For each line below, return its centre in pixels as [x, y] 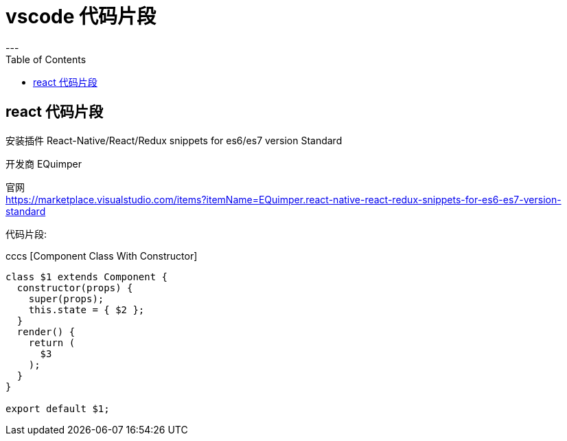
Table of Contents [46, 59]
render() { [46, 331]
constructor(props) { [75, 287]
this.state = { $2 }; [86, 309]
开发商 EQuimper [44, 163]
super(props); [66, 298]
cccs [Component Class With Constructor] [102, 256]
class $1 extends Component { [87, 276]
